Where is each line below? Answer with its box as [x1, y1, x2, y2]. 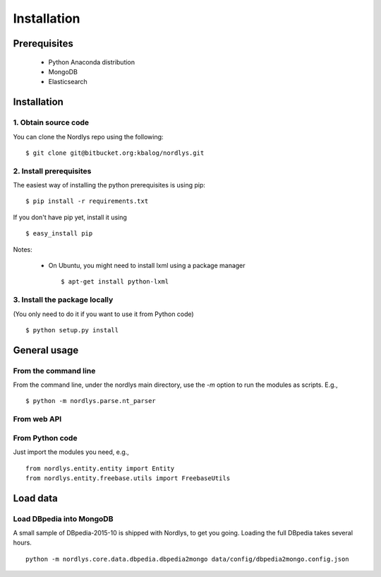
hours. [13, 538, 32, 547]
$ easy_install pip [25, 230, 93, 238]
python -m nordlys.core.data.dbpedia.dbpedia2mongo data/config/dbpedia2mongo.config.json [25, 555, 349, 563]
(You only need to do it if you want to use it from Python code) [13, 310, 194, 318]
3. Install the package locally [13, 295, 114, 305]
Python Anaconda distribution [48, 57, 135, 66]
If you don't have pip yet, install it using [13, 213, 127, 221]
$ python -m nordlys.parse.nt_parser [25, 397, 157, 405]
